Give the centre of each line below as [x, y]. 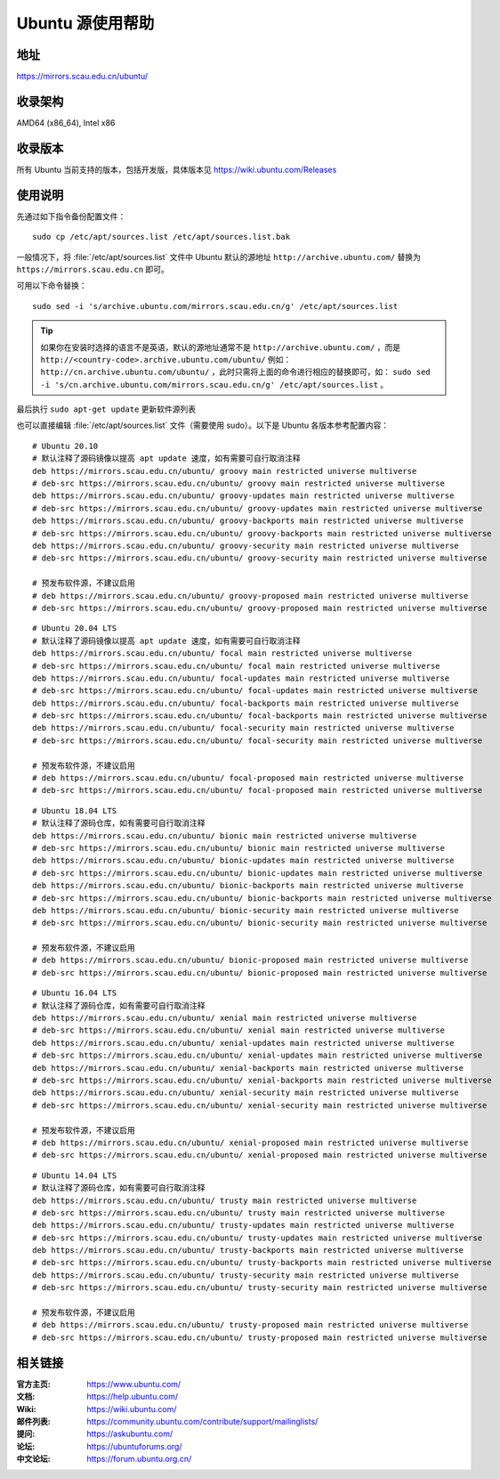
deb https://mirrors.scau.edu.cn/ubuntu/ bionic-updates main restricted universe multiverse [243, 861]
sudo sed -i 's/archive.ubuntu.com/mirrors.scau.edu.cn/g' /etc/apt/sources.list [215, 306]
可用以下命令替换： [52, 286]
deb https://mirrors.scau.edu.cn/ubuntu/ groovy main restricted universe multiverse [225, 471]
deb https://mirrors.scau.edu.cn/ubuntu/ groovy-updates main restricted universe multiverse [243, 496]
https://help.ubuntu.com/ [132, 1397]
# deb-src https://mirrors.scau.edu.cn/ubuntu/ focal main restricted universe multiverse [236, 666]
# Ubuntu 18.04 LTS [75, 810]
